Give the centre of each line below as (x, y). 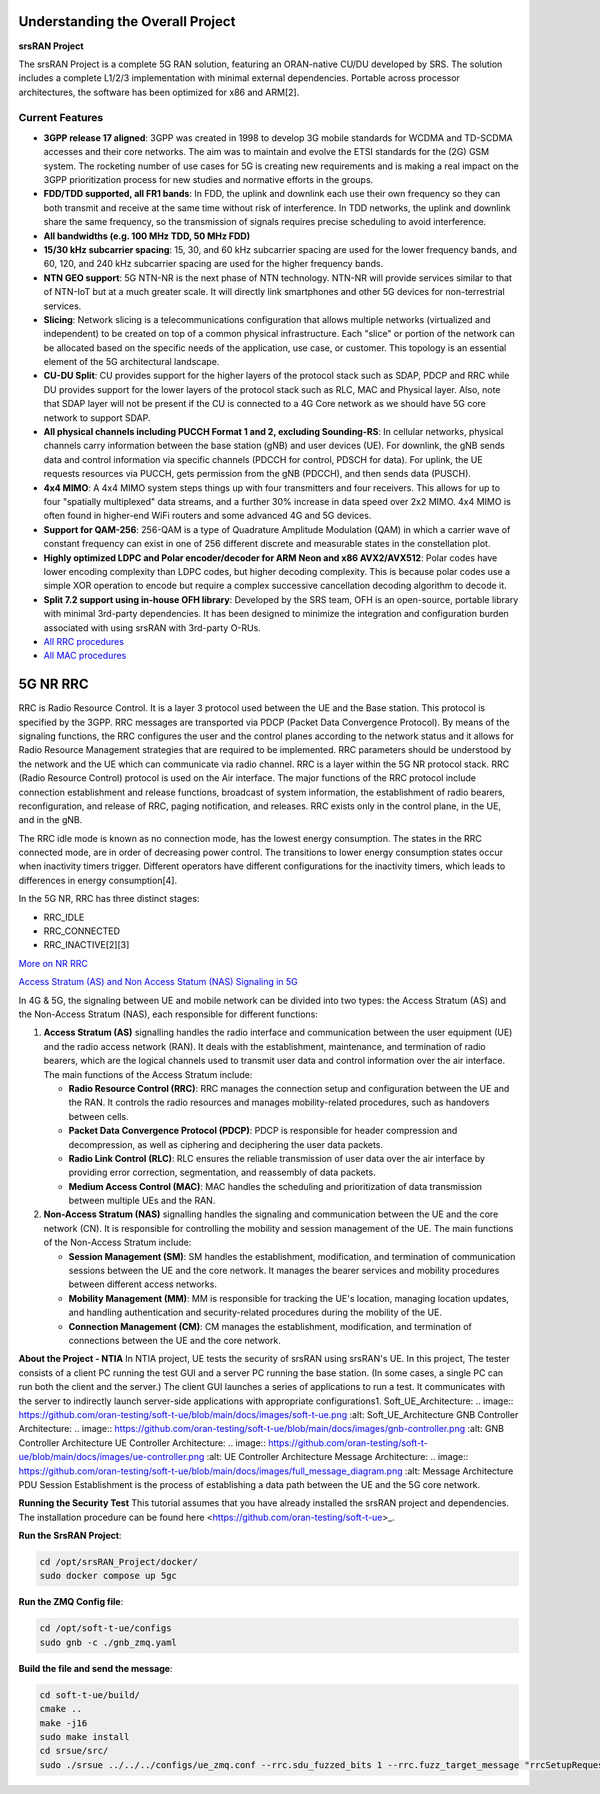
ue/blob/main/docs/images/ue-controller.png (111, 1457)
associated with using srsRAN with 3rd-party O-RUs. (152, 627)
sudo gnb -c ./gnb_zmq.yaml (108, 1642)
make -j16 (63, 1723)
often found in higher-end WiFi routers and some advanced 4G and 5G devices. (207, 516)
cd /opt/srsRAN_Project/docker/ (119, 1562)
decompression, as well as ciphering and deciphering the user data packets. (226, 1144)
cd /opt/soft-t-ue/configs (105, 1628)
